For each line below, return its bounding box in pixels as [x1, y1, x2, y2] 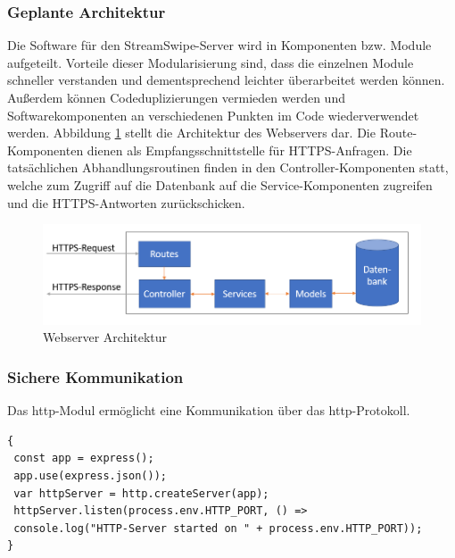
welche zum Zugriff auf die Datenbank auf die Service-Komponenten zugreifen [7, 175, 433, 194]
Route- [379, 123, 418, 142]
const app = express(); [13, 452, 154, 465]
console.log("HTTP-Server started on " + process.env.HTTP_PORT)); [13, 521, 423, 535]
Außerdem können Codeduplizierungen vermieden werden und [7, 88, 345, 106]
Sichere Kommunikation [7, 365, 184, 387]
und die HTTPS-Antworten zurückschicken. [7, 193, 245, 212]
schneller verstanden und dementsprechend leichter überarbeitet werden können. [7, 71, 445, 89]
